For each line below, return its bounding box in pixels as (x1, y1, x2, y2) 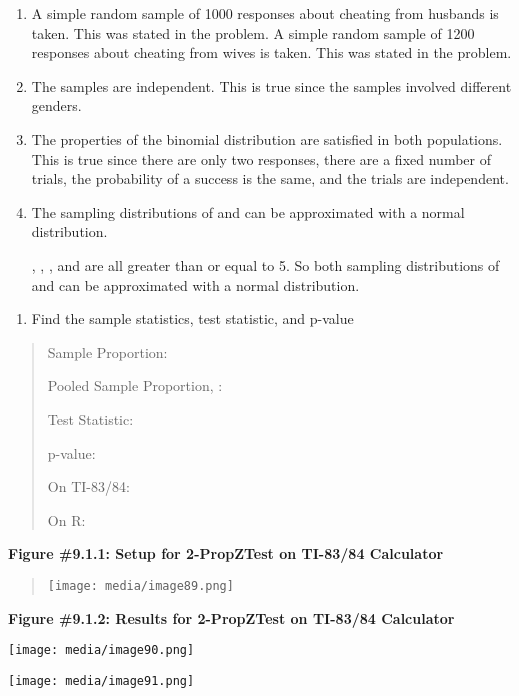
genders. (31, 95, 82, 116)
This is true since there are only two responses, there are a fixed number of (31, 148, 491, 169)
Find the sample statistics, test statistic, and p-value (31, 308, 354, 329)
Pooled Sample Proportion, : (47, 375, 223, 396)
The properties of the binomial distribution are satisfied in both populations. (31, 128, 503, 149)
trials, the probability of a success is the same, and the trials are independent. (31, 168, 509, 189)
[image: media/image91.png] (8, 673, 195, 688)
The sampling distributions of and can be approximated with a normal (31, 201, 465, 222)
